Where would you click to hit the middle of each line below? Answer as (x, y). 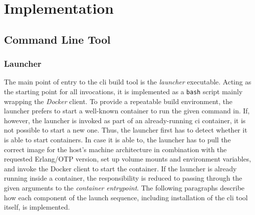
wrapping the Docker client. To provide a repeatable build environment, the (118, 101)
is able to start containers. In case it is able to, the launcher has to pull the (117, 139)
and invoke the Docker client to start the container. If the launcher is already (120, 168)
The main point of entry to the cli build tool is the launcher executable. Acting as (128, 82)
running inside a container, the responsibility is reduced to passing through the (123, 178)
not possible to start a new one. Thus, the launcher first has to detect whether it (126, 130)
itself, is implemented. (37, 207)
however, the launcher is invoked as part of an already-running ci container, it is (125, 120)
